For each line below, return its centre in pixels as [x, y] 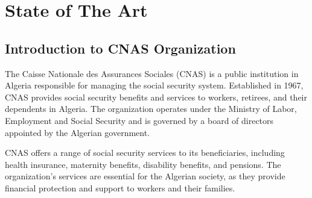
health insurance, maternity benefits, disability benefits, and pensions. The [143, 164]
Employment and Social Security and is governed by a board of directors [139, 120]
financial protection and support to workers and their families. [120, 187]
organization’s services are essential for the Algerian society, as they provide [145, 176]
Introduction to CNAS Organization [120, 48]
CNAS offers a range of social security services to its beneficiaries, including [145, 153]
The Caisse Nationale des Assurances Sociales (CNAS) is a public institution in [152, 73]
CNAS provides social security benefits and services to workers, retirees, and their [156, 97]
